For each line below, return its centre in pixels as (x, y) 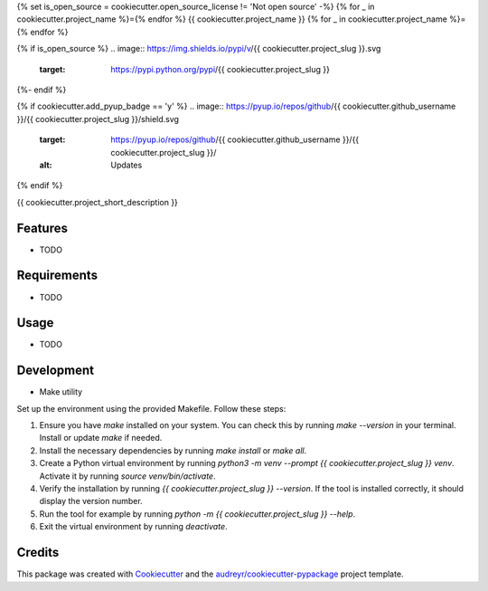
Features (42, 228)
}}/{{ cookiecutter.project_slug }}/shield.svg (98, 119)
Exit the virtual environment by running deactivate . (133, 527)
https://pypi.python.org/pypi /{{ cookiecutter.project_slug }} (220, 69)
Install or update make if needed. (101, 438)
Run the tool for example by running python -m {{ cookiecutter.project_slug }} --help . (197, 514)
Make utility (61, 392)
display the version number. (91, 501)
